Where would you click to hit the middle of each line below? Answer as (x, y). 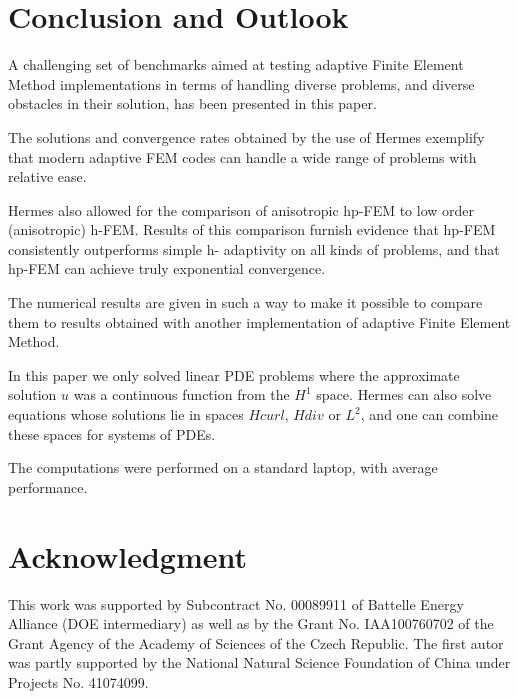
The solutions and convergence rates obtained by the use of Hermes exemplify (246, 136)
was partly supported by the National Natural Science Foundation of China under (259, 662)
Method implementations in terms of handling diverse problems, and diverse (241, 83)
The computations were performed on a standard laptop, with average (223, 467)
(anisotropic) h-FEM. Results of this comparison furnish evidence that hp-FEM (252, 229)
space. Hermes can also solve (404, 394)
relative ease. (47, 176)
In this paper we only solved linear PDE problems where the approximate (234, 374)
